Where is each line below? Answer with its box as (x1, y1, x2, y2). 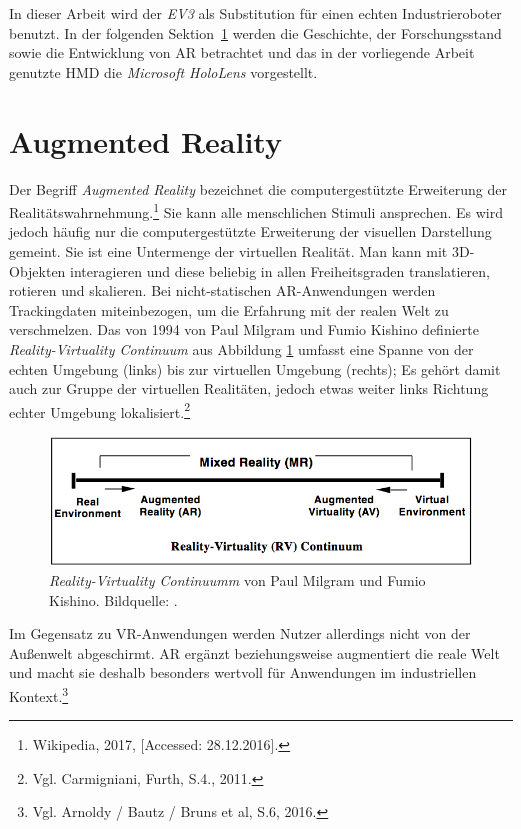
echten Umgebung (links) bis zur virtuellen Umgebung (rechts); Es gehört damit (9, 358, 501, 379)
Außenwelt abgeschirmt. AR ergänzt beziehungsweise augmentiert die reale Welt (9, 642, 500, 663)
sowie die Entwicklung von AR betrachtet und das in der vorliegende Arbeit (9, 42, 475, 63)
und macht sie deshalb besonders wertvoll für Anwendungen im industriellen (9, 662, 477, 683)
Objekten (9, 260, 66, 281)
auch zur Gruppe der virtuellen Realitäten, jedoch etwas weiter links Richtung (9, 378, 489, 399)
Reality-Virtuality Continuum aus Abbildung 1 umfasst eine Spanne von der (9, 338, 474, 359)
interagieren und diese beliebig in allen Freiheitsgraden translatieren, (70, 260, 490, 281)
